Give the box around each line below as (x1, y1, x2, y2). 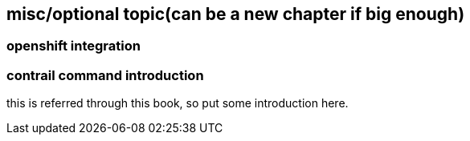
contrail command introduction (6, 66, 204, 83)
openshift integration (6, 38, 141, 54)
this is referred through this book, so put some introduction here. (6, 96, 349, 111)
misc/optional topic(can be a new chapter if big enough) (6, 4, 465, 24)
